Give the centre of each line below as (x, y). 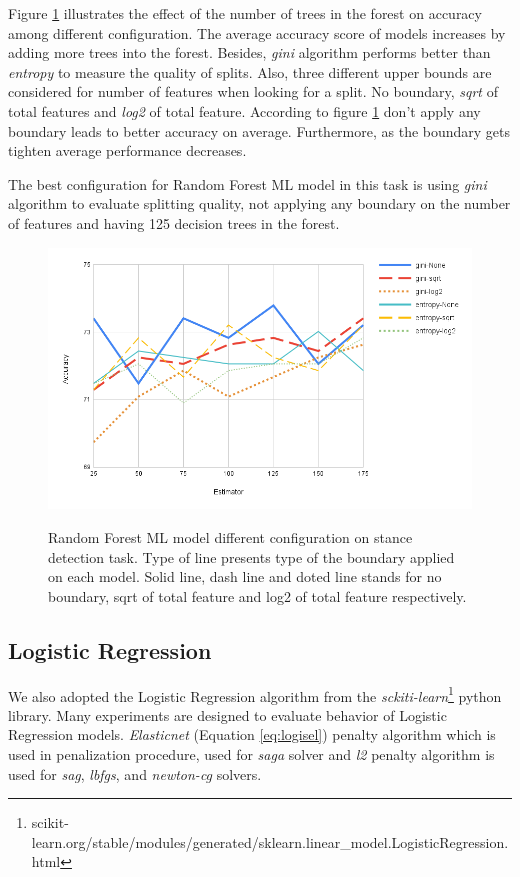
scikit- (50, 822)
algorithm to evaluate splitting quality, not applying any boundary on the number (259, 203)
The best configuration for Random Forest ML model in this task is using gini (247, 183)
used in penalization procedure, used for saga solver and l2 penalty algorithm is (251, 754)
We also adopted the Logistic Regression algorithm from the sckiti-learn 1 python (255, 694)
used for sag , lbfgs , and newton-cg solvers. (135, 773)
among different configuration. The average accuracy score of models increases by (257, 32)
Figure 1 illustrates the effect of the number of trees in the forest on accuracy (245, 13)
